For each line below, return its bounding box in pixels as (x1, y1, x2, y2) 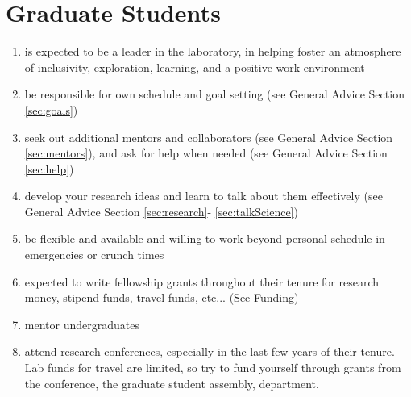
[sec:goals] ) (24, 101, 78, 118)
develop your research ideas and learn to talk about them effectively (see (24, 187, 383, 204)
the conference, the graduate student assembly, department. (24, 374, 319, 391)
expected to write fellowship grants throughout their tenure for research (24, 273, 380, 290)
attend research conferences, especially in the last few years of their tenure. (24, 343, 395, 360)
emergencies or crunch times (24, 246, 164, 263)
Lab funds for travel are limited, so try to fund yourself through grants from (24, 359, 401, 376)
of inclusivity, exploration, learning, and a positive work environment (24, 58, 365, 75)
